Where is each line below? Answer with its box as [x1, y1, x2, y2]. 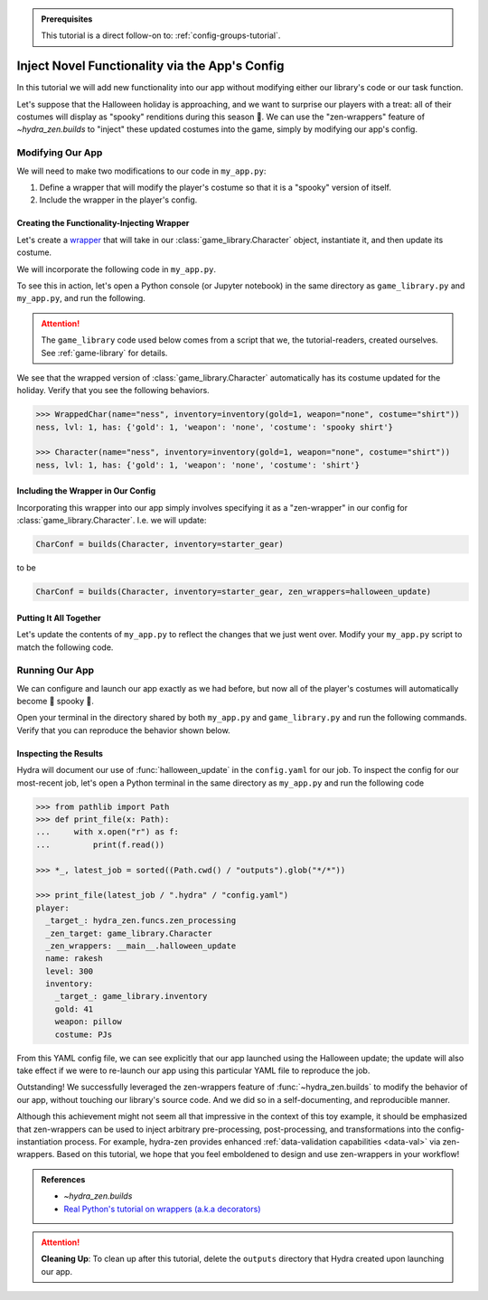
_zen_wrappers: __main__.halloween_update [45, 940, 237, 951]
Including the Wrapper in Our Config [16, 485, 156, 496]
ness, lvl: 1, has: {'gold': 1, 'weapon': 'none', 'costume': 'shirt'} [35, 459, 361, 470]
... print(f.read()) [35, 839, 165, 850]
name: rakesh [45, 954, 103, 964]
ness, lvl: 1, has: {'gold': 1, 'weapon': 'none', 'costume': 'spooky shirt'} [35, 421, 393, 432]
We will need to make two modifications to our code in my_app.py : [16, 165, 267, 176]
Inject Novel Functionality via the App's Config [16, 59, 285, 74]
